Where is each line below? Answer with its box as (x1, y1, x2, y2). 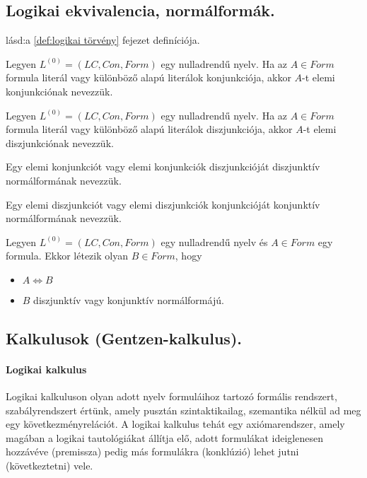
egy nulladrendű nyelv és (161, 234, 268, 249)
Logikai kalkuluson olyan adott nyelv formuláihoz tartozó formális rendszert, (6, 389, 337, 404)
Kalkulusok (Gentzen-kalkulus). (6, 327, 242, 349)
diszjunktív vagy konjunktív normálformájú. (33, 292, 224, 307)
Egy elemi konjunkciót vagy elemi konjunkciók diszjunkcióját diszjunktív (6, 159, 320, 174)
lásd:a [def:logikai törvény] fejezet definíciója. (6, 33, 200, 47)
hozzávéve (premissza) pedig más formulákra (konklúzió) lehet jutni (6, 444, 299, 459)
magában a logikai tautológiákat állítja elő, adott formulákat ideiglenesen (6, 430, 323, 445)
